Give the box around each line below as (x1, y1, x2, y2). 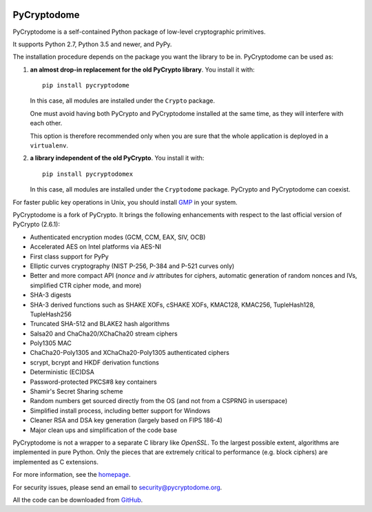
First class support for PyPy (30, 252, 110, 260)
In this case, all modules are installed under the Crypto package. (30, 96, 215, 105)
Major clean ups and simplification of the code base (30, 426, 178, 434)
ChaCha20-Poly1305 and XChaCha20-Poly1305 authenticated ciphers (30, 349, 230, 357)
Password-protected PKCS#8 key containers (30, 378, 158, 386)
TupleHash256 (30, 310, 72, 318)
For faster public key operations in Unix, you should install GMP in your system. (12, 198, 238, 206)
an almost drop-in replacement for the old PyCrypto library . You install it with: (30, 65, 255, 74)
